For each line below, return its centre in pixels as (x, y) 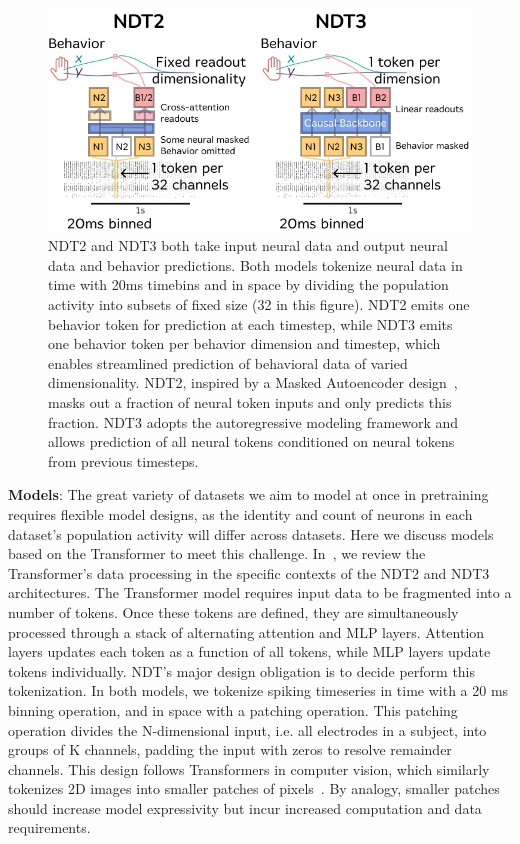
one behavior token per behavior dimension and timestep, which (244, 343)
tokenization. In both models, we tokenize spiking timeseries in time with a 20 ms (258, 690)
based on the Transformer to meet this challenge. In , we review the (217, 553)
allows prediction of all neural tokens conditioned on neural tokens (251, 441)
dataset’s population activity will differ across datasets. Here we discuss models (251, 533)
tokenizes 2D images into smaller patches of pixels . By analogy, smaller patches (254, 788)
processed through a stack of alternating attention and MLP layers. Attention (246, 631)
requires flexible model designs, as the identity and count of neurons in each (240, 513)
